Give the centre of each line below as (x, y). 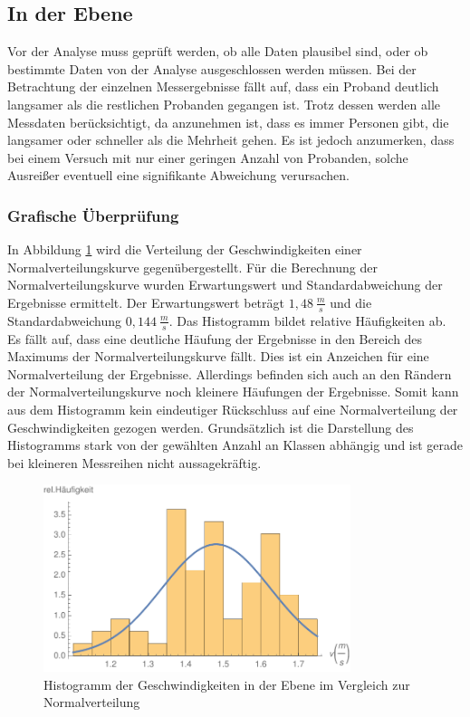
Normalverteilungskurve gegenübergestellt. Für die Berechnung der (192, 267)
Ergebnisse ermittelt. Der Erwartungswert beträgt (146, 302)
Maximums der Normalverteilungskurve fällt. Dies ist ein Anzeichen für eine (218, 356)
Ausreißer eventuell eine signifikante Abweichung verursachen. (178, 175)
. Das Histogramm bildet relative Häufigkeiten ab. (307, 320)
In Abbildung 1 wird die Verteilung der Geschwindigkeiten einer (185, 249)
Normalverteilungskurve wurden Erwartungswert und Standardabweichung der (225, 285)
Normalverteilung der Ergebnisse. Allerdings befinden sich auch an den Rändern (230, 373)
